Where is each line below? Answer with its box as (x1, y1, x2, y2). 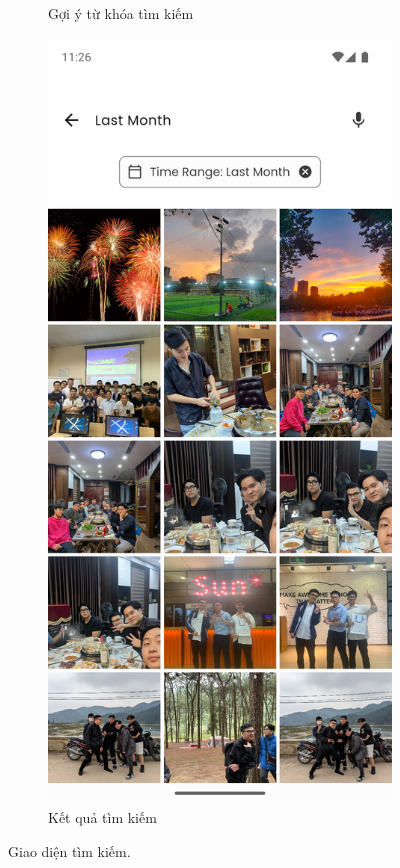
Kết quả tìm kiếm (48, 806, 157, 827)
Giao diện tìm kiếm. (8, 840, 131, 861)
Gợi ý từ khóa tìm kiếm (48, 3, 194, 23)
